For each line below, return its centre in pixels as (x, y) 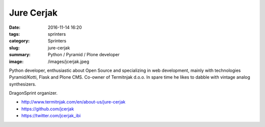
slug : (14, 48)
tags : (14, 34)
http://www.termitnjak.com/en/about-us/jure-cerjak (73, 102)
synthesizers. (23, 84)
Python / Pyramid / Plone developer (84, 55)
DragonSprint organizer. (33, 93)
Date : (15, 27)
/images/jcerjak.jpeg (68, 62)
